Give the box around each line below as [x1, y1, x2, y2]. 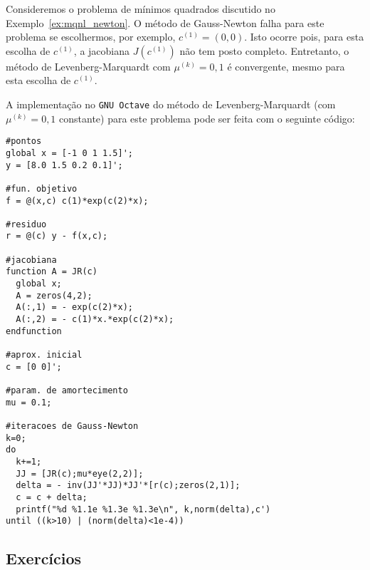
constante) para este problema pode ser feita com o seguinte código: [59, 110, 355, 125]
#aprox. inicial [6, 350, 83, 361]
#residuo [6, 219, 47, 229]
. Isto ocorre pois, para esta [244, 29, 364, 44]
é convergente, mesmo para [227, 58, 345, 73]
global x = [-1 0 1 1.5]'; [6, 147, 133, 158]
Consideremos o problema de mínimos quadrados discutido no [6, 1, 275, 16]
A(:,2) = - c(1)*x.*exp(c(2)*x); [16, 314, 174, 325]
